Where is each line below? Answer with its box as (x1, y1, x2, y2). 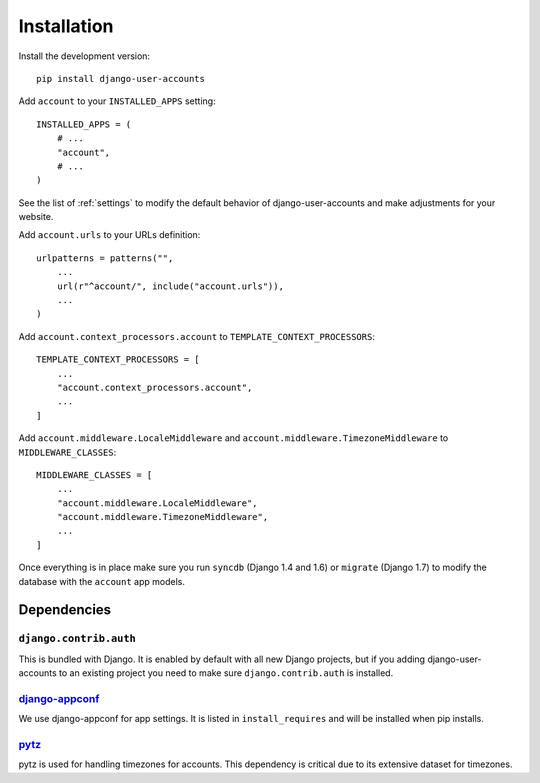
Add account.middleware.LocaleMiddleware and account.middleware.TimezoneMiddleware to (18, 432, 449, 444)
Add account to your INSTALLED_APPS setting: (18, 95, 216, 107)
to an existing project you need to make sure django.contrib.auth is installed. (58, 667, 394, 679)
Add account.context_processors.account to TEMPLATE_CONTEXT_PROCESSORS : (18, 330, 375, 342)
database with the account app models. (18, 575, 185, 587)
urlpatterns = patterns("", (36, 252, 174, 264)
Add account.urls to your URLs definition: (18, 229, 201, 241)
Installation (18, 15, 114, 37)
